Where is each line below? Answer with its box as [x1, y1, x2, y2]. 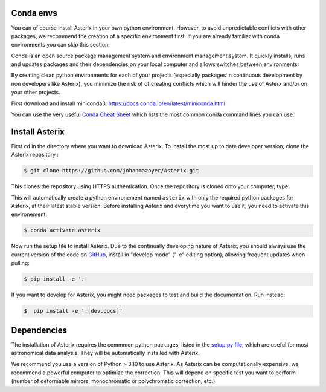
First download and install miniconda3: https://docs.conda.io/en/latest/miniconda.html [11, 100, 226, 107]
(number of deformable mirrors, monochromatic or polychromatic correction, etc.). [11, 377, 217, 385]
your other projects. [11, 88, 60, 96]
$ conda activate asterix [24, 227, 101, 234]
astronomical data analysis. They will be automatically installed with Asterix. [11, 350, 200, 357]
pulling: [11, 260, 30, 267]
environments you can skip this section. [11, 41, 110, 48]
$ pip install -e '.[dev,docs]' [24, 307, 123, 315]
